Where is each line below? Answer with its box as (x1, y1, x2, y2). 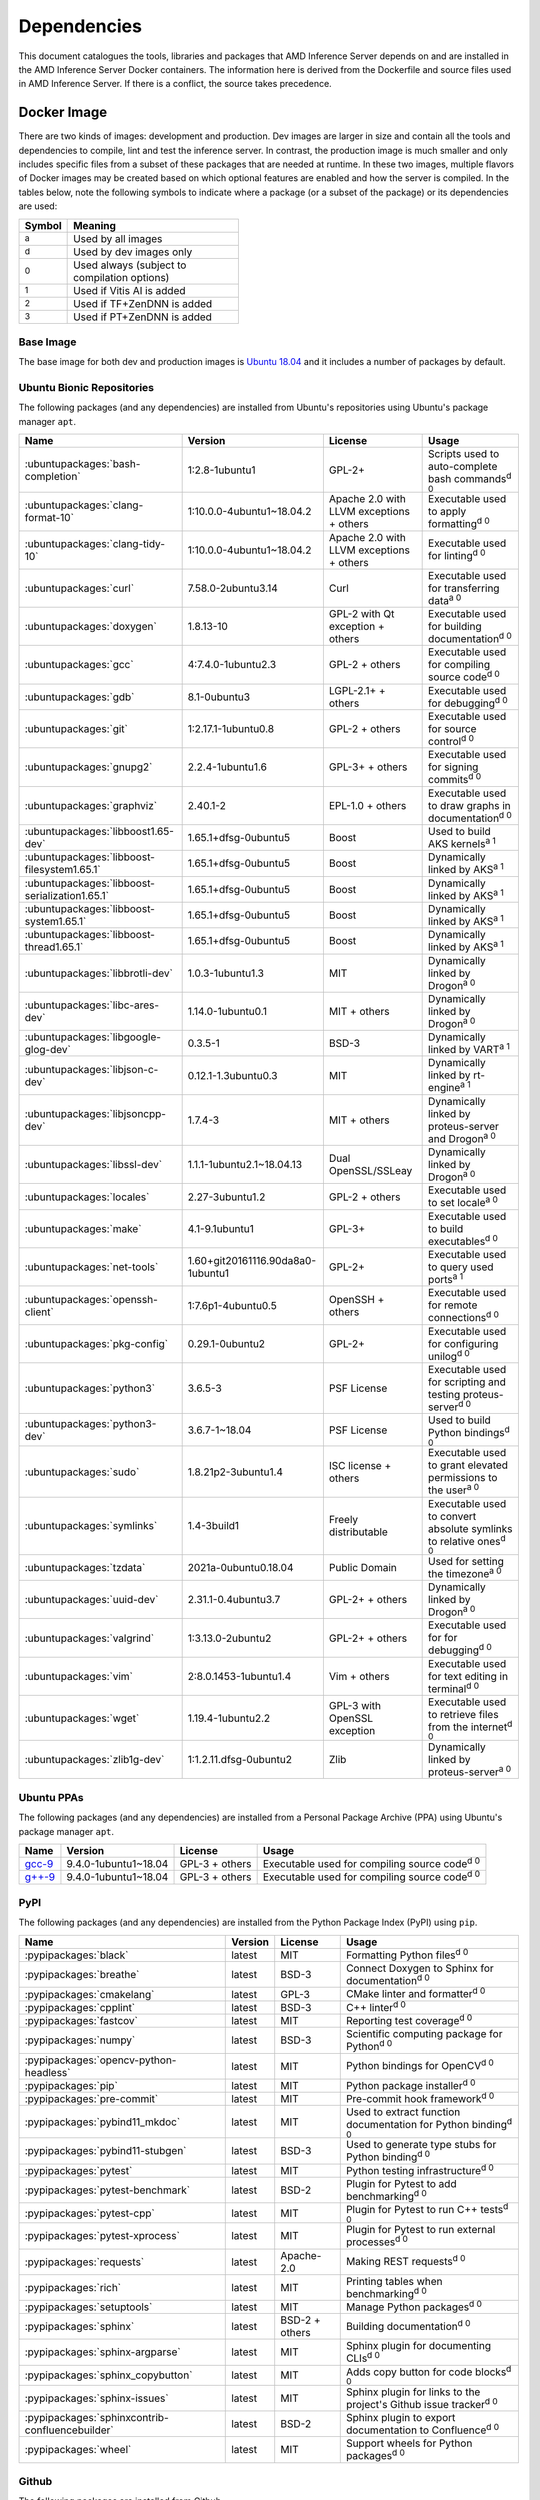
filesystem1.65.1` (24, 863, 101, 877)
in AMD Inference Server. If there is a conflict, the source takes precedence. (18, 78, 332, 90)
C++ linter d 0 (345, 1998, 407, 2014)
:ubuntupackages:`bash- (24, 456, 141, 470)
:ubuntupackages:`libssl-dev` (24, 1158, 163, 1172)
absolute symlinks (428, 1521, 514, 1535)
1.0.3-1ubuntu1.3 (187, 966, 265, 980)
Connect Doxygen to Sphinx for (345, 1961, 494, 1975)
